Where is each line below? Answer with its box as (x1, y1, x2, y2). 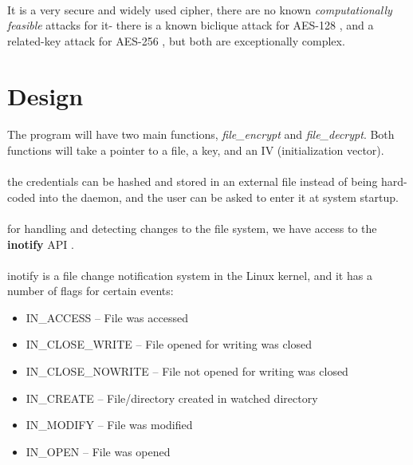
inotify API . (7, 235, 74, 252)
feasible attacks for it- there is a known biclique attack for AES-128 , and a (7, 17, 374, 33)
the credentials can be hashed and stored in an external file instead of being (7, 173, 378, 190)
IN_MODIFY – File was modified (26, 416, 193, 433)
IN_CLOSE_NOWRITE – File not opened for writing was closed (26, 363, 348, 380)
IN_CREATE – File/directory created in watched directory (26, 389, 318, 406)
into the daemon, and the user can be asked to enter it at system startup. (39, 188, 399, 205)
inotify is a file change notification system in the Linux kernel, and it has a (7, 266, 372, 283)
